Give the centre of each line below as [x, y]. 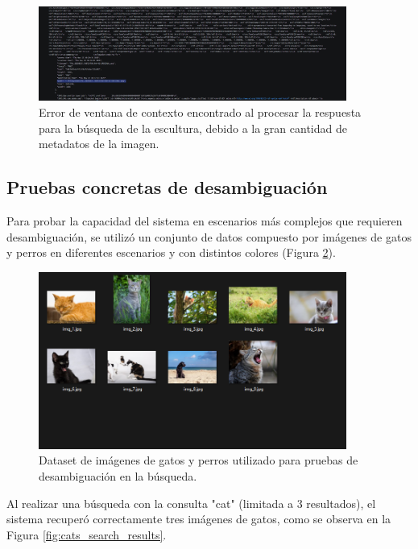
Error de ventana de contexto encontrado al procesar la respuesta [200, 111]
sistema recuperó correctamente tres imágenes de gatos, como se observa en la [199, 519]
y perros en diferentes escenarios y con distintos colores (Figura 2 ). [171, 252]
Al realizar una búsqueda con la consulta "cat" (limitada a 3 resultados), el [191, 503]
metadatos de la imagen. [99, 144]
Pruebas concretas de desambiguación [167, 187]
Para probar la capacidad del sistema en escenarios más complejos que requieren [205, 220]
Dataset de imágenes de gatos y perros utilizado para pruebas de [199, 460]
